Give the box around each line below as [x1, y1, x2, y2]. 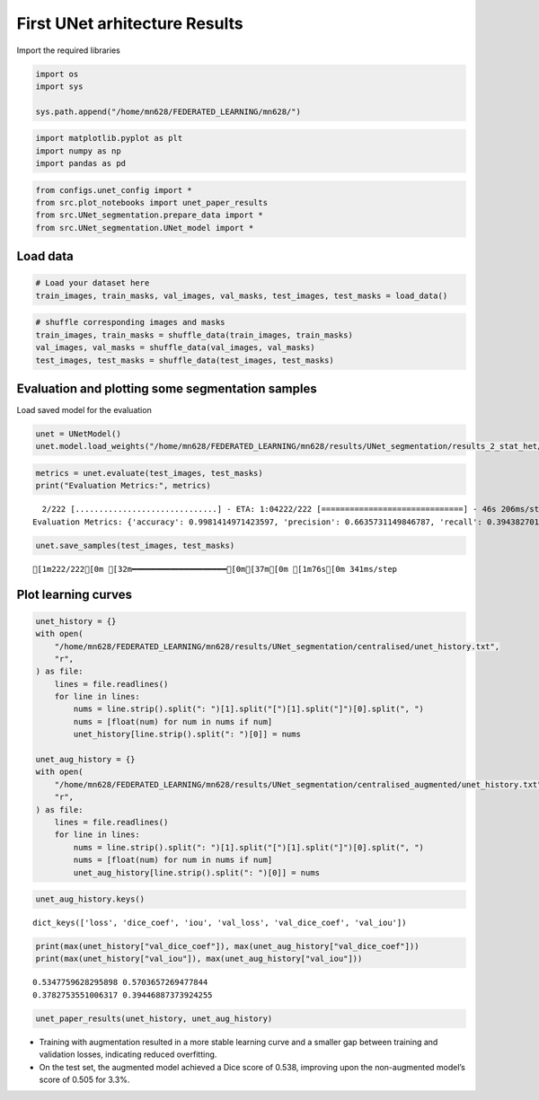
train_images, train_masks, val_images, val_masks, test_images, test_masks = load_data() [35, 290, 448, 301]
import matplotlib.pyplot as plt [35, 133, 183, 144]
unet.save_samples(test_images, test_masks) [35, 540, 235, 550]
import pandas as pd [35, 158, 126, 169]
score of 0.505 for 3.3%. [39, 1074, 130, 1085]
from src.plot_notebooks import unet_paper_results [35, 198, 269, 208]
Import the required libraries [16, 45, 120, 56]
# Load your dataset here [35, 278, 150, 288]
